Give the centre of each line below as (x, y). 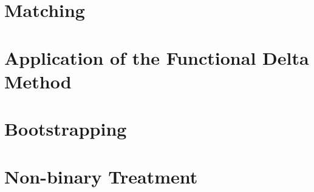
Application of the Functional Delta (157, 57)
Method (38, 81)
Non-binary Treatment (101, 176)
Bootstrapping (66, 129)
